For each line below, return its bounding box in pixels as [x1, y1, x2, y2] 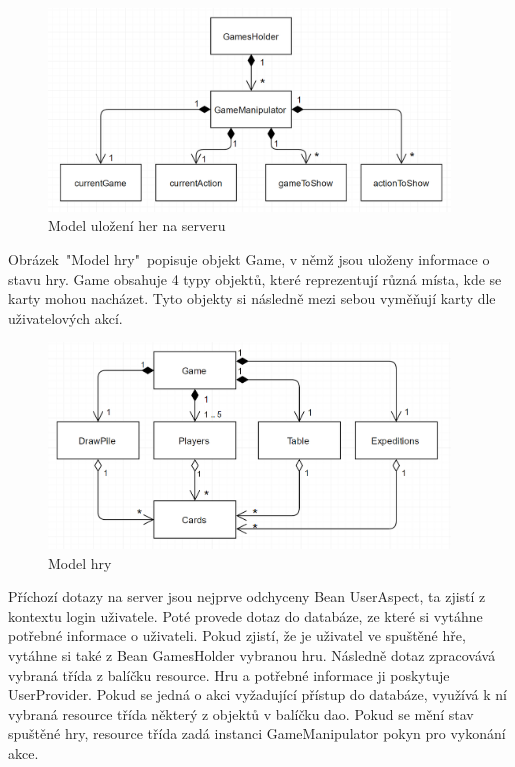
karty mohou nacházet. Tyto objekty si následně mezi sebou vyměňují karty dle [8, 288, 496, 309]
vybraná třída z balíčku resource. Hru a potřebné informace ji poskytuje [8, 664, 450, 685]
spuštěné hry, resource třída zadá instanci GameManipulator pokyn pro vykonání [8, 723, 506, 744]
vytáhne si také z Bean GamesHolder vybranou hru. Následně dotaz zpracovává [8, 644, 496, 665]
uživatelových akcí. [8, 307, 123, 328]
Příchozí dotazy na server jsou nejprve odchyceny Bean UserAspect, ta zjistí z [8, 586, 486, 607]
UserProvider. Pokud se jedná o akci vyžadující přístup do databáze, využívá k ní [8, 684, 507, 705]
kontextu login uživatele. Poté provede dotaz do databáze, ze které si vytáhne [8, 605, 483, 626]
